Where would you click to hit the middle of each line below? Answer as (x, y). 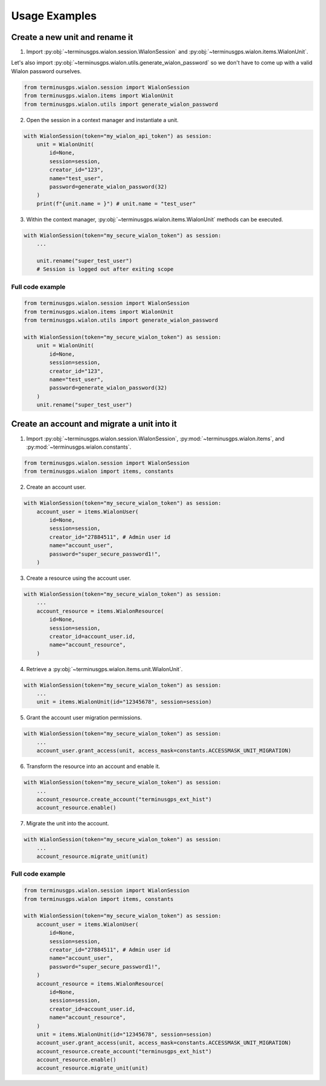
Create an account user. (56, 487)
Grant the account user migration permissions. (84, 718)
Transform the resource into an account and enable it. (93, 766)
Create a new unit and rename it (72, 37)
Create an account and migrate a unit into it (94, 424)
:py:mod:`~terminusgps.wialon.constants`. (79, 447)
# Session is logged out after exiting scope (105, 269)
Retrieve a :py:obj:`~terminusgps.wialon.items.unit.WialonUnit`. (104, 669)
